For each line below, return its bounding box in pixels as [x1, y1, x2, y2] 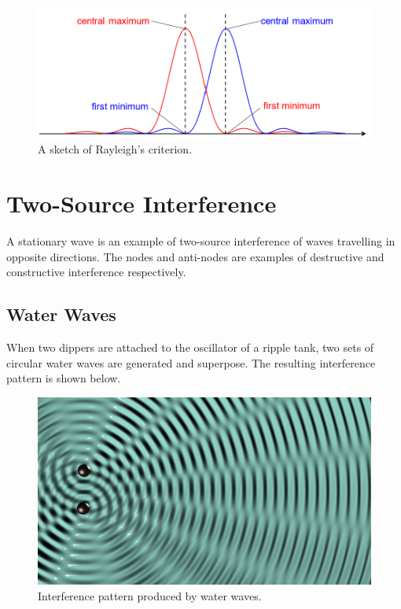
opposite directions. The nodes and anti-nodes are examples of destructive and [6, 248, 384, 264]
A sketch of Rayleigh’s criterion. [38, 141, 193, 157]
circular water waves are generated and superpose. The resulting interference [6, 354, 376, 371]
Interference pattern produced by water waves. [38, 587, 262, 603]
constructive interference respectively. [6, 264, 186, 280]
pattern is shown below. [6, 370, 121, 386]
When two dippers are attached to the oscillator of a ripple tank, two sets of [6, 338, 374, 355]
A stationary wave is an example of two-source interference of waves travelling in [6, 232, 395, 249]
